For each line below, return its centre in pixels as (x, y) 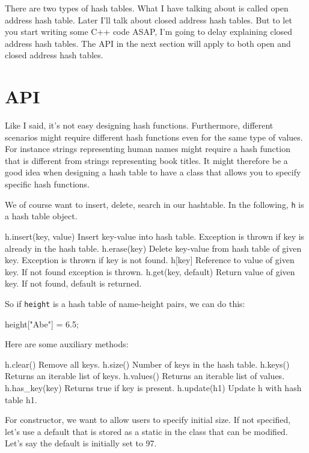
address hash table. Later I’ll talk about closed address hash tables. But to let (148, 20)
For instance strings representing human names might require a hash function (148, 149)
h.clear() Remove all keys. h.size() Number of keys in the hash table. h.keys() (147, 364)
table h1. (21, 399)
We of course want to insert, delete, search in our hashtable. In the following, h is (154, 204)
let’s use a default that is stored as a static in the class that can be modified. (146, 431)
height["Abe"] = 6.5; (42, 324)
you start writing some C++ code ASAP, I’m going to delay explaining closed (149, 32)
